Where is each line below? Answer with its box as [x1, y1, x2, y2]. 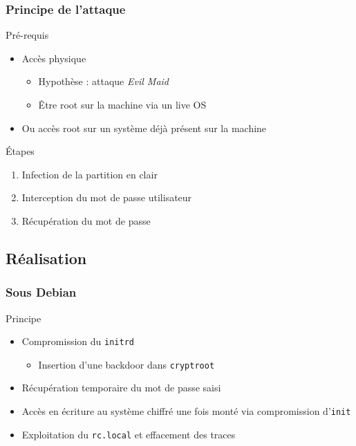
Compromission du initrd [21, 334, 134, 349]
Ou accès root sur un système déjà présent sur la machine [21, 120, 267, 135]
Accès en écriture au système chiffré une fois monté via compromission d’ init [21, 404, 351, 418]
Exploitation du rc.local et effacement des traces [21, 427, 236, 441]
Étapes [6, 144, 35, 158]
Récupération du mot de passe [21, 213, 151, 227]
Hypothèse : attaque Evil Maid [38, 74, 169, 89]
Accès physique [21, 50, 86, 65]
